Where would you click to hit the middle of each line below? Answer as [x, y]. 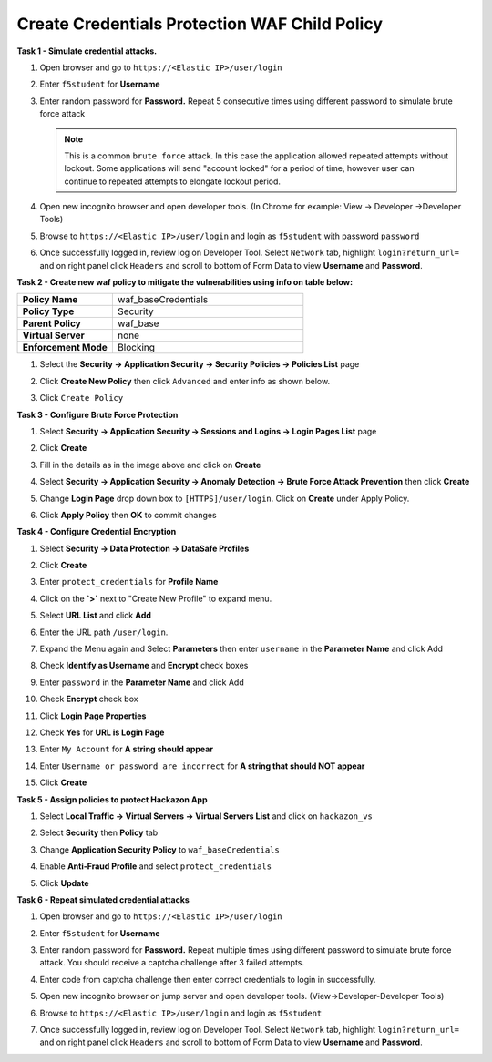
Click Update [64, 883]
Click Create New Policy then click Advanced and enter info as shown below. [185, 381]
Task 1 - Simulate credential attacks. [87, 51]
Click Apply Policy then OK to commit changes [128, 515]
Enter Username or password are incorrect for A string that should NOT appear [202, 766]
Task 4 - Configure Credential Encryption [97, 532]
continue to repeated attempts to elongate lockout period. [173, 181]
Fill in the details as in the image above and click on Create [150, 465]
